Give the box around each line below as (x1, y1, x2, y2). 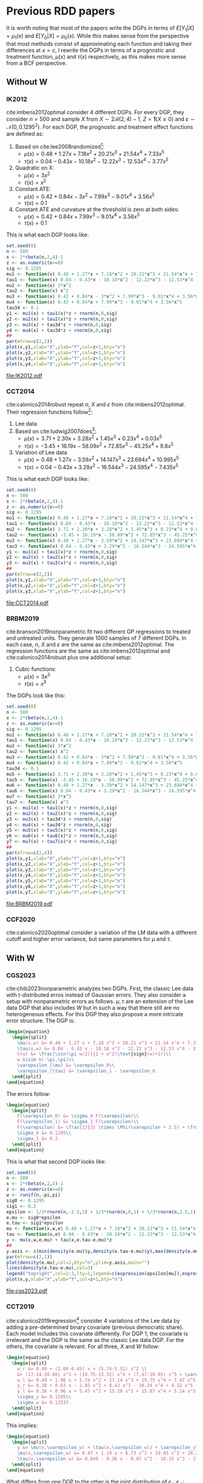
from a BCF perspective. (6, 59, 68, 67)
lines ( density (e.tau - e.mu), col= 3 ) (6, 1265, 94, 1271)
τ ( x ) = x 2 (24, 178, 47, 186)
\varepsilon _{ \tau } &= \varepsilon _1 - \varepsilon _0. (17, 1068, 158, 1074)
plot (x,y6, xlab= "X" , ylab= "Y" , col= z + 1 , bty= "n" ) (6, 884, 126, 890)
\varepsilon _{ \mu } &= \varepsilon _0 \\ (17, 1063, 115, 1069)
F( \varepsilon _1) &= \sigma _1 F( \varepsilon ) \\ (17, 1119, 139, 1125)
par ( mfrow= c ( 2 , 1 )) (6, 1254, 53, 1260)
